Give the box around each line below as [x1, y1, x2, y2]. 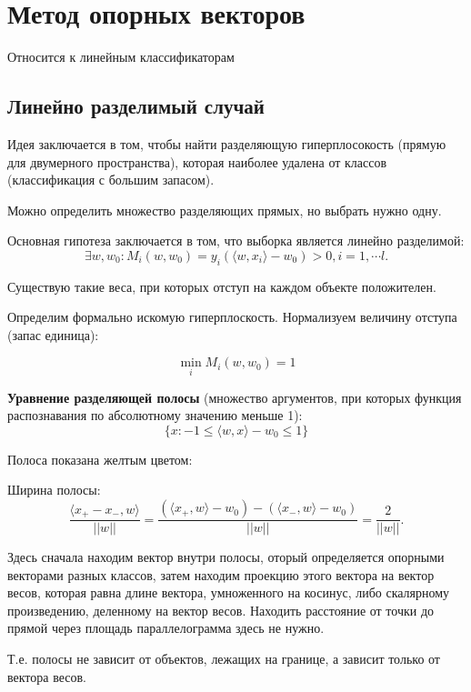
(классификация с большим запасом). [7, 170, 215, 189]
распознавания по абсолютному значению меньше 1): [7, 406, 303, 425]
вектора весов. [7, 667, 86, 686]
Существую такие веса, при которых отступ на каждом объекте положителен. [7, 276, 436, 296]
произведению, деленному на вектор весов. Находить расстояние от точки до [7, 600, 435, 619]
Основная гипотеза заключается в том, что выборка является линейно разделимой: [7, 231, 465, 250]
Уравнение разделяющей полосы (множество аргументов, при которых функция [7, 387, 462, 406]
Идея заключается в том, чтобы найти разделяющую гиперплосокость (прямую [7, 134, 446, 153]
